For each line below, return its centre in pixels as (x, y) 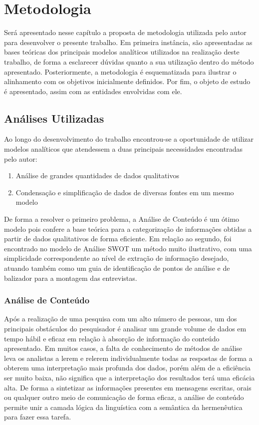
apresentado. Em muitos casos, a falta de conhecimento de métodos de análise (123, 348)
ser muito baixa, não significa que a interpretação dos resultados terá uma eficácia (129, 377)
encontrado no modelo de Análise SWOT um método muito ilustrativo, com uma (128, 248)
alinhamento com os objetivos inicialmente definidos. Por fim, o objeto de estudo (127, 81)
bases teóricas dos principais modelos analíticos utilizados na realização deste (122, 52)
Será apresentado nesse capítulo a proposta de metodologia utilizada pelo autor (125, 32)
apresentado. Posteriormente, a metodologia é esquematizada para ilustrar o (120, 71)
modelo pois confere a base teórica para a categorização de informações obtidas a (128, 229)
